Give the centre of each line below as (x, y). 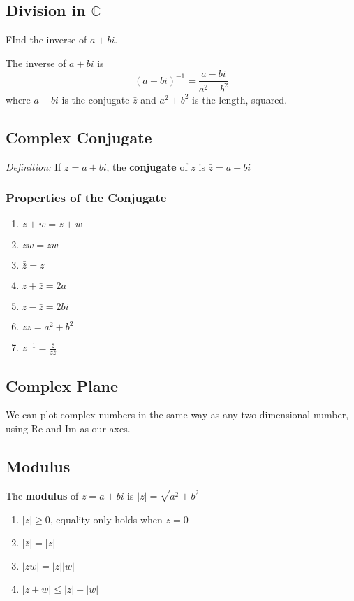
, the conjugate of (147, 166)
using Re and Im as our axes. (68, 429)
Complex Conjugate (79, 137)
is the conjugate (96, 99)
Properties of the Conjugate (86, 198)
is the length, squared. (240, 99)
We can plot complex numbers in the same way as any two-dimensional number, (177, 415)
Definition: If (34, 166)
